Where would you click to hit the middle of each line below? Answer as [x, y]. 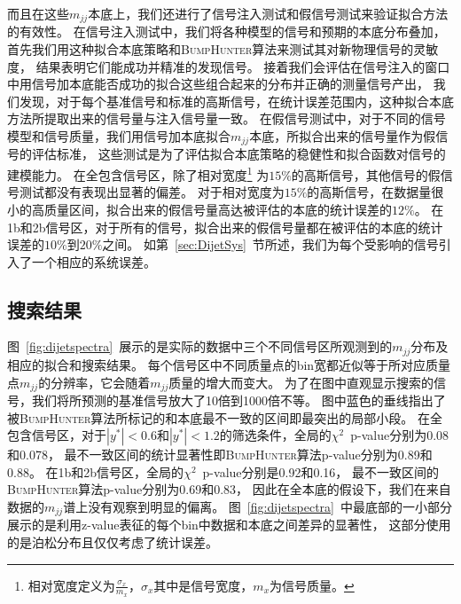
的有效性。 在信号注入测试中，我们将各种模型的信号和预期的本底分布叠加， [227, 31]
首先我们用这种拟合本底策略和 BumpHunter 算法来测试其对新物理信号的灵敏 [223, 49]
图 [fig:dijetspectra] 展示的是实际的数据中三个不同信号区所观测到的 [200, 346]
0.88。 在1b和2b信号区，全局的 [96, 471]
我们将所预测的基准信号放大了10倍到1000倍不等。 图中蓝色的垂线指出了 [238, 400]
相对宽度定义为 [71, 585]
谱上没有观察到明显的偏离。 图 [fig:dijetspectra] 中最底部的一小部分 [258, 506]
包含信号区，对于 [57, 435]
